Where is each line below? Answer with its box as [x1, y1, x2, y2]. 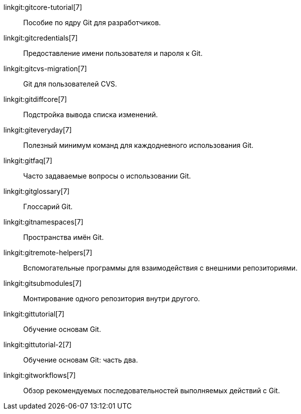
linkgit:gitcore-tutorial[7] [3, 3, 82, 11]
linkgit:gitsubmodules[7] [3, 279, 82, 287]
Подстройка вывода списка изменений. [23, 110, 158, 119]
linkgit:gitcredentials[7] [3, 34, 78, 42]
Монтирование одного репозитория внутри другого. [23, 294, 200, 303]
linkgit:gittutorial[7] [3, 310, 65, 318]
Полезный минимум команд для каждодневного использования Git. [23, 141, 254, 149]
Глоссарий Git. [23, 202, 73, 211]
